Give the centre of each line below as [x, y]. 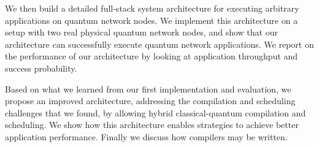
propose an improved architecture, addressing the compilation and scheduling [150, 101]
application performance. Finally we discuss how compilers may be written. [146, 136]
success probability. [41, 68]
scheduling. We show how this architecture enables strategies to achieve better [152, 125]
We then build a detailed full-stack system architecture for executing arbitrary [152, 8]
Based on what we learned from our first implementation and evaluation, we [148, 89]
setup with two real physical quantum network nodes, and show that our [141, 32]
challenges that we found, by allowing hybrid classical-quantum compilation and [156, 112]
